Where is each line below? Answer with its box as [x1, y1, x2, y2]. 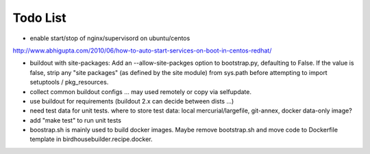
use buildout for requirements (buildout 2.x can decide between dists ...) [29, 97, 234, 105]
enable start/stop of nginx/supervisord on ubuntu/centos [29, 34, 190, 42]
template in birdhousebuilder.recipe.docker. [29, 135, 153, 143]
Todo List [12, 10, 66, 25]
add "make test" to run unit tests [29, 116, 121, 124]
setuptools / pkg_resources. [29, 78, 109, 87]
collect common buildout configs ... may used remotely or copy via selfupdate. [29, 87, 251, 95]
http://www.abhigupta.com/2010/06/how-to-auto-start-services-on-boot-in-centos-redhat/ [12, 46, 272, 55]
